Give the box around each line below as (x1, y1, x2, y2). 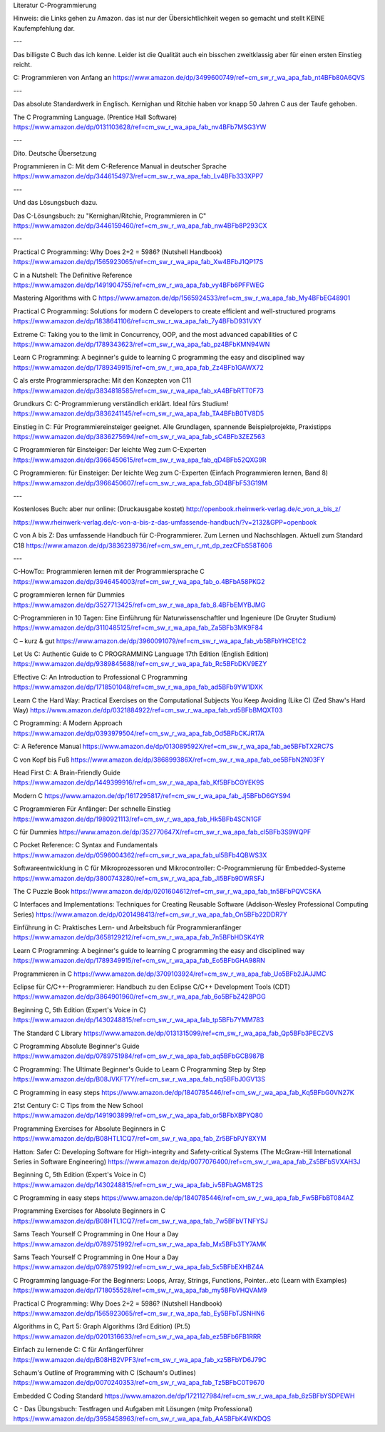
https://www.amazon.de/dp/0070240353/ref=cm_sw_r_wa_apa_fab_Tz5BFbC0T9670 (13, 1378, 265, 1387)
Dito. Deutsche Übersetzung (13, 148, 97, 157)
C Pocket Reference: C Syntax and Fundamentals (13, 841, 158, 849)
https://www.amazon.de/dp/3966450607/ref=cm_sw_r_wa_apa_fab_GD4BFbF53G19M (13, 478, 267, 487)
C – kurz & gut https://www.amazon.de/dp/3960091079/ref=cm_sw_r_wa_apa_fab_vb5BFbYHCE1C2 (13, 636, 307, 645)
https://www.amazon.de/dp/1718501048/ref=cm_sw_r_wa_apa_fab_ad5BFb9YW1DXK (13, 682, 263, 692)
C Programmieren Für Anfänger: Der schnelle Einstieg (13, 805, 171, 813)
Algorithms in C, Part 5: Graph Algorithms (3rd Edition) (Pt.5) (13, 1322, 191, 1331)
